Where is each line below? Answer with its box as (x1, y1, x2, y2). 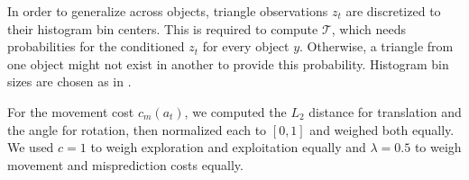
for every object (202, 37, 290, 56)
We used (7, 138, 54, 157)
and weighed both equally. (309, 120, 455, 139)
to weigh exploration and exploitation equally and (90, 138, 366, 157)
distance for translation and (308, 102, 462, 121)
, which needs (331, 19, 406, 38)
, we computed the (184, 102, 287, 121)
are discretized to (345, 2, 441, 20)
